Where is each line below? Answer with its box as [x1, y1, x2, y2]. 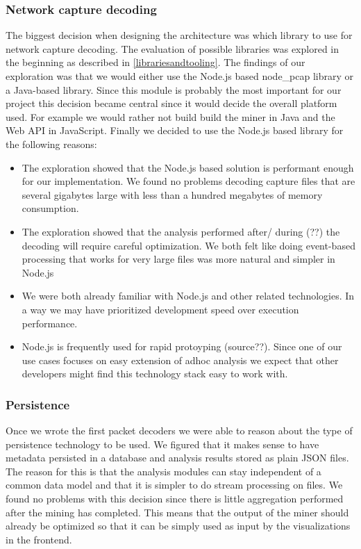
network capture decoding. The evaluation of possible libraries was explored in [6, 41, 339, 56]
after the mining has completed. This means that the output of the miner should [6, 505, 349, 519]
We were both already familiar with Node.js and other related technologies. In [22, 288, 355, 303]
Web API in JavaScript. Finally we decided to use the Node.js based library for [6, 123, 344, 138]
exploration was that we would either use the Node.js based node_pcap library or [6, 69, 354, 83]
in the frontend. [6, 532, 72, 546]
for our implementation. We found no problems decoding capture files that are [22, 174, 355, 188]
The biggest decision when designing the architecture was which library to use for [6, 28, 353, 42]
